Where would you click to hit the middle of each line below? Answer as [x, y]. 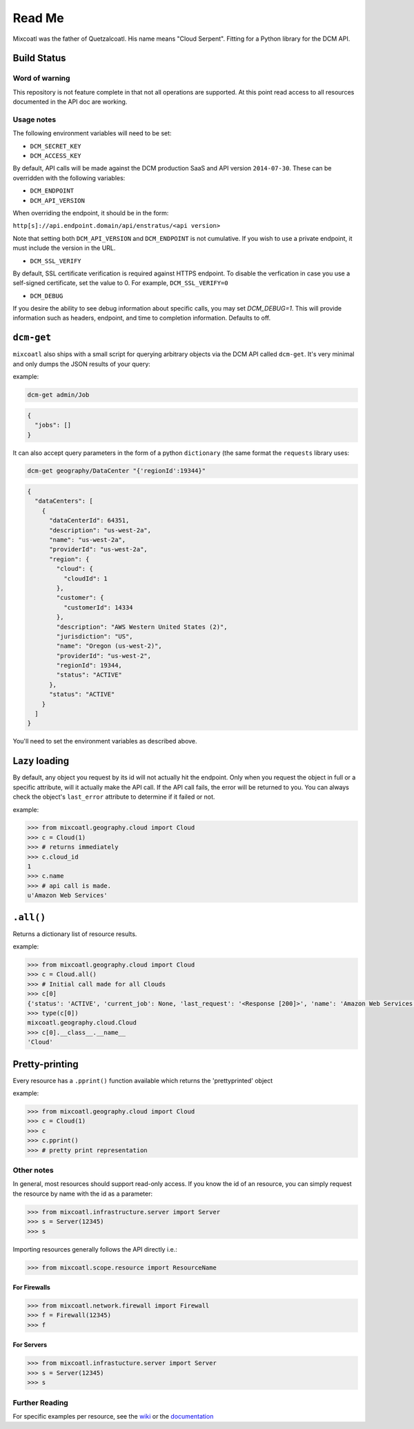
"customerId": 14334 [98, 607]
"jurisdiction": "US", [95, 636]
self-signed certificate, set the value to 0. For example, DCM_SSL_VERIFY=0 [120, 283]
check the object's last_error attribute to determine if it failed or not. [114, 797]
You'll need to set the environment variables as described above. [105, 741]
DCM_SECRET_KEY [56, 146]
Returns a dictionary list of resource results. [75, 934]
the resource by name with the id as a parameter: [83, 1194]
